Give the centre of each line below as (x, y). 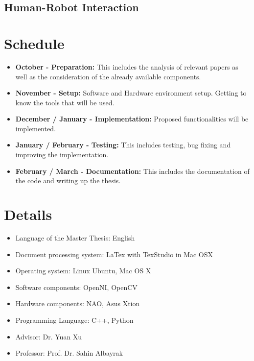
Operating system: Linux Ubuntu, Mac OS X (83, 271)
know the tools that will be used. (65, 102)
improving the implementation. (62, 155)
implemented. (35, 128)
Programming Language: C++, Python (74, 320)
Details (28, 214)
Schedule (34, 43)
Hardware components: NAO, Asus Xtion (78, 303)
